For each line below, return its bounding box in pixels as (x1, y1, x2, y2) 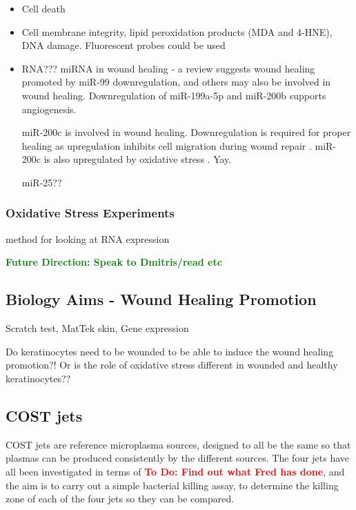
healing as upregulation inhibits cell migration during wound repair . (21, 138, 312, 153)
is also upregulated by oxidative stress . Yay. (43, 152, 232, 166)
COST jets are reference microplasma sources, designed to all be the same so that (6, 437, 351, 451)
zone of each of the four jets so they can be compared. (6, 491, 235, 506)
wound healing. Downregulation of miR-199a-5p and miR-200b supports (21, 88, 326, 102)
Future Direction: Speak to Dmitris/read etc (6, 255, 222, 269)
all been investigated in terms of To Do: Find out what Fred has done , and (6, 464, 345, 478)
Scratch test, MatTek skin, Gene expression (6, 321, 189, 335)
